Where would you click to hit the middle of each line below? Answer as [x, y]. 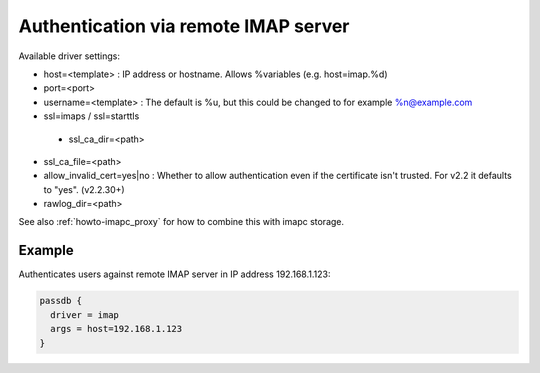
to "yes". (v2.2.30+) [84, 189]
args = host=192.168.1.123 [116, 329]
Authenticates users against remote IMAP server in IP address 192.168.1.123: [174, 274]
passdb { [61, 301]
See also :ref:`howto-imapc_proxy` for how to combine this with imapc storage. [181, 222]
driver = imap [85, 314]
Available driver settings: [69, 56]
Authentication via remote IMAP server [184, 26]
